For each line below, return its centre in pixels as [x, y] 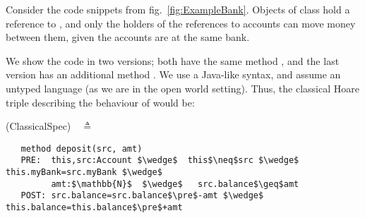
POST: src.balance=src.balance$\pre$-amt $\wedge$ [142, 196]
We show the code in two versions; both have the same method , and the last [173, 60]
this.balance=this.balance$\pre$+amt [94, 208]
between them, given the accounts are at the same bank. [128, 37]
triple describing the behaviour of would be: [100, 102]
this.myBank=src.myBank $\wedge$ [84, 172]
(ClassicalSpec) [38, 126]
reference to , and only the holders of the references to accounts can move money [181, 23]
